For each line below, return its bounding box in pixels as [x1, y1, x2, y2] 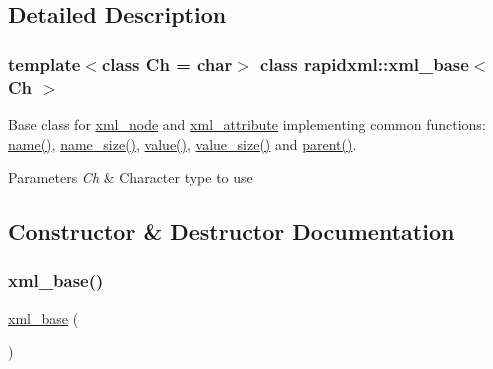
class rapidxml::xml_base [260, 51, 469, 76]
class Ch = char [101, 51, 233, 76]
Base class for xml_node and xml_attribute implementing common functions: [8, 113, 486, 134]
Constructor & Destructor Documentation [8, 216, 455, 247]
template [8, 51, 81, 76]
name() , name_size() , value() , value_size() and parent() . [8, 133, 357, 154]
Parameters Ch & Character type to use [8, 167, 253, 188]
